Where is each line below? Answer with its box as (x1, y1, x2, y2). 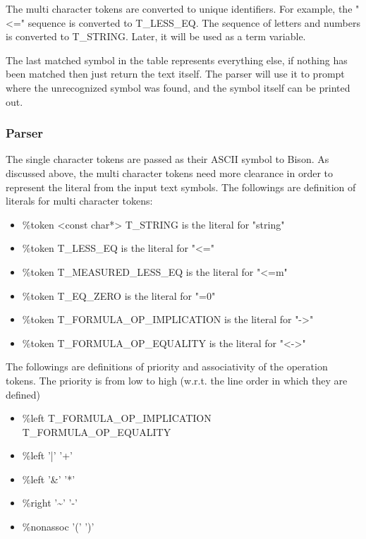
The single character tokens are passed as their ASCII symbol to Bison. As (6, 152, 329, 166)
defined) (6, 387, 41, 401)
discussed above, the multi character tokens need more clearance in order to (6, 165, 334, 180)
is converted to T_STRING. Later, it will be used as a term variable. (6, 29, 306, 44)
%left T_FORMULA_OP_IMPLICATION (22, 411, 212, 425)
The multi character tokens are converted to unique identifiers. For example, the (6, 1, 353, 16)
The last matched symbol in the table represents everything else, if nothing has (6, 52, 348, 67)
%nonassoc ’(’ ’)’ (22, 519, 94, 534)
